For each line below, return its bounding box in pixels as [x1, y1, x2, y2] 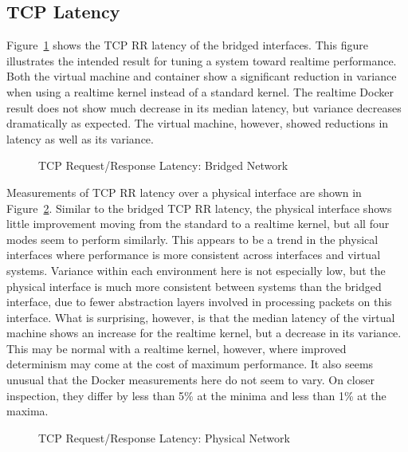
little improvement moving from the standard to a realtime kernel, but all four [6, 215, 390, 232]
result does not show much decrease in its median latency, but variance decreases [6, 99, 402, 116]
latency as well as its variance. [6, 130, 154, 147]
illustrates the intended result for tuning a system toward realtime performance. [6, 52, 397, 69]
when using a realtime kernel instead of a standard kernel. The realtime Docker [6, 83, 394, 100]
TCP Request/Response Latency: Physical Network [38, 429, 290, 446]
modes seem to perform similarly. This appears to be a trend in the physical [6, 230, 379, 247]
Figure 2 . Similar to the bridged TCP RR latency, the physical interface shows [6, 199, 392, 216]
